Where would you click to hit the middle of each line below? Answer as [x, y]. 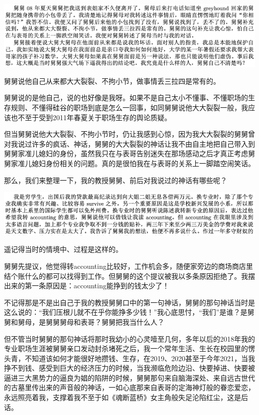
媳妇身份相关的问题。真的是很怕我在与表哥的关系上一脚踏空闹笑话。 [143, 163]
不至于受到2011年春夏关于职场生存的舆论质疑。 [94, 117]
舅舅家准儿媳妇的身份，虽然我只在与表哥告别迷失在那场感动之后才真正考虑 [126, 153]
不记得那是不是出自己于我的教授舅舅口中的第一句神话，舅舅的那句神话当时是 [129, 302]
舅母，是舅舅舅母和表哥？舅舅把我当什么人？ [91, 321]
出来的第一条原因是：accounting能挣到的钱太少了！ [87, 286]
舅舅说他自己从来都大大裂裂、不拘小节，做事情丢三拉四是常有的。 [112, 81]
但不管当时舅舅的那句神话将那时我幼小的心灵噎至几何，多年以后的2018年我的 [129, 338]
